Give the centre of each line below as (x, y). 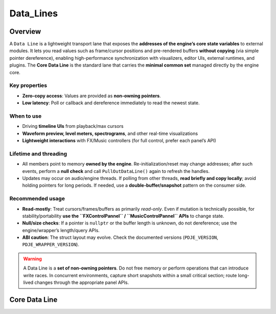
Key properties (28, 85)
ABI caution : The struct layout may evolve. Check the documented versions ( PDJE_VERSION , (120, 237)
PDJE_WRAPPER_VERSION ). (51, 244)
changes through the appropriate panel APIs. (82, 283)
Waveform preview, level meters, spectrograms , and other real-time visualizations (110, 133)
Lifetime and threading (38, 153)
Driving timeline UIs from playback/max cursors (73, 126)
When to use (26, 116)
